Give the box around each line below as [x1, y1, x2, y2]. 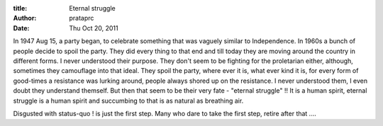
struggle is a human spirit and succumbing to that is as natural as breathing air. [13, 96, 244, 105]
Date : [13, 23, 30, 32]
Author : [13, 14, 37, 23]
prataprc [69, 14, 94, 23]
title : [13, 4, 28, 12]
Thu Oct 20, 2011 [69, 23, 118, 32]
